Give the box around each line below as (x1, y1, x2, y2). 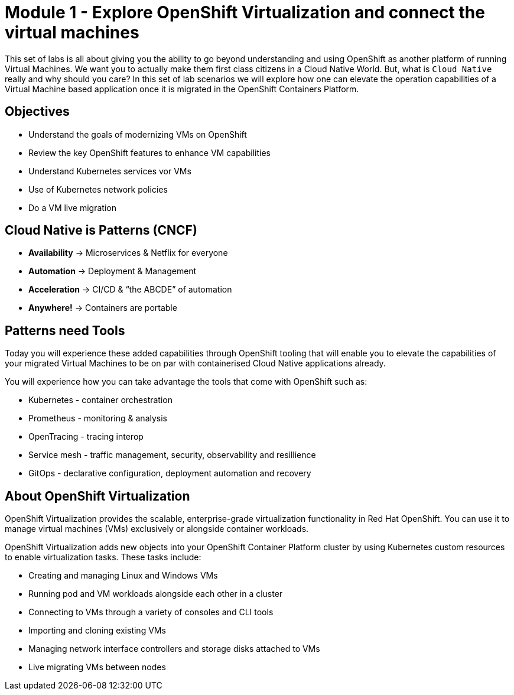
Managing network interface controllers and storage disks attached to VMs (28, 644, 320, 654)
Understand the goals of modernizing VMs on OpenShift (28, 129, 247, 139)
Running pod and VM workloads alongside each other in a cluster (28, 589, 283, 599)
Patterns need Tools (5, 323, 125, 338)
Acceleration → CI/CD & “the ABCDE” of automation (28, 284, 232, 295)
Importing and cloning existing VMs (28, 625, 166, 636)
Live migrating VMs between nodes (28, 662, 166, 673)
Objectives (5, 104, 70, 119)
